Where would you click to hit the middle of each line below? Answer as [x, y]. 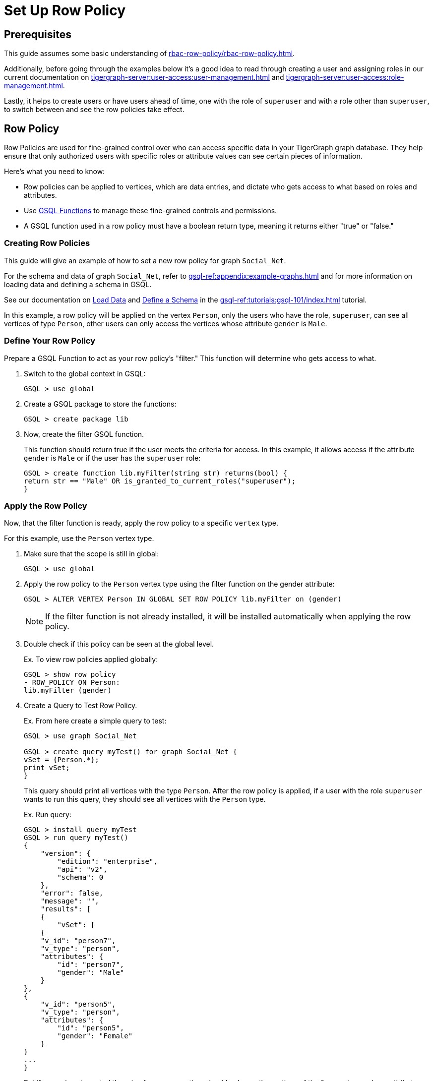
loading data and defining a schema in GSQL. [78, 284]
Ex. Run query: [48, 815]
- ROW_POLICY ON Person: [72, 683]
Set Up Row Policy [65, 10]
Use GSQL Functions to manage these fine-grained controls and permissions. [151, 211]
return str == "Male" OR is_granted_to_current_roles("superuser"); [160, 481]
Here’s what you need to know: [55, 172]
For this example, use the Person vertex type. [79, 539]
